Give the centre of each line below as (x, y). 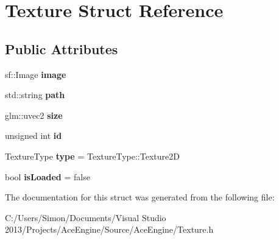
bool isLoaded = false (48, 176)
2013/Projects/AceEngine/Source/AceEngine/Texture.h (109, 229)
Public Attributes (62, 48)
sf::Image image (36, 74)
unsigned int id (34, 136)
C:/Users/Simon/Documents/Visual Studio (86, 217)
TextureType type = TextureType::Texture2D (92, 156)
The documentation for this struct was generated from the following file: (140, 197)
